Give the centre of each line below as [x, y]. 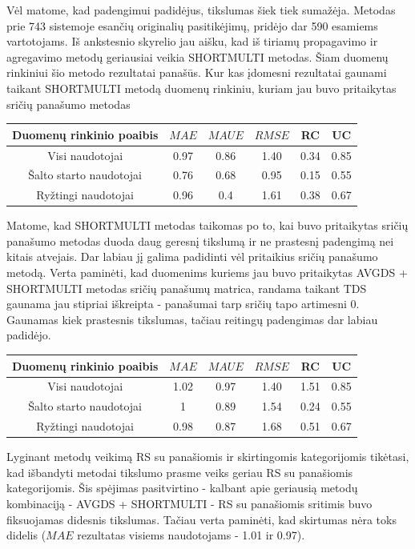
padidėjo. [29, 335]
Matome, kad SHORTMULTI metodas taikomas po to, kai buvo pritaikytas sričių [207, 225]
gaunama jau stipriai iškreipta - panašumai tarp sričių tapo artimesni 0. [183, 304]
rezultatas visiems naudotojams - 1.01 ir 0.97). [191, 535]
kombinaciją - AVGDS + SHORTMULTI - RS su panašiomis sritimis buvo [189, 503]
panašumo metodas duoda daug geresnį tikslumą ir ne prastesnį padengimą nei [200, 240]
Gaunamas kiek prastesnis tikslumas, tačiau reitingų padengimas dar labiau [192, 319]
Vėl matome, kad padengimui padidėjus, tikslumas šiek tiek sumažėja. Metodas [201, 10]
